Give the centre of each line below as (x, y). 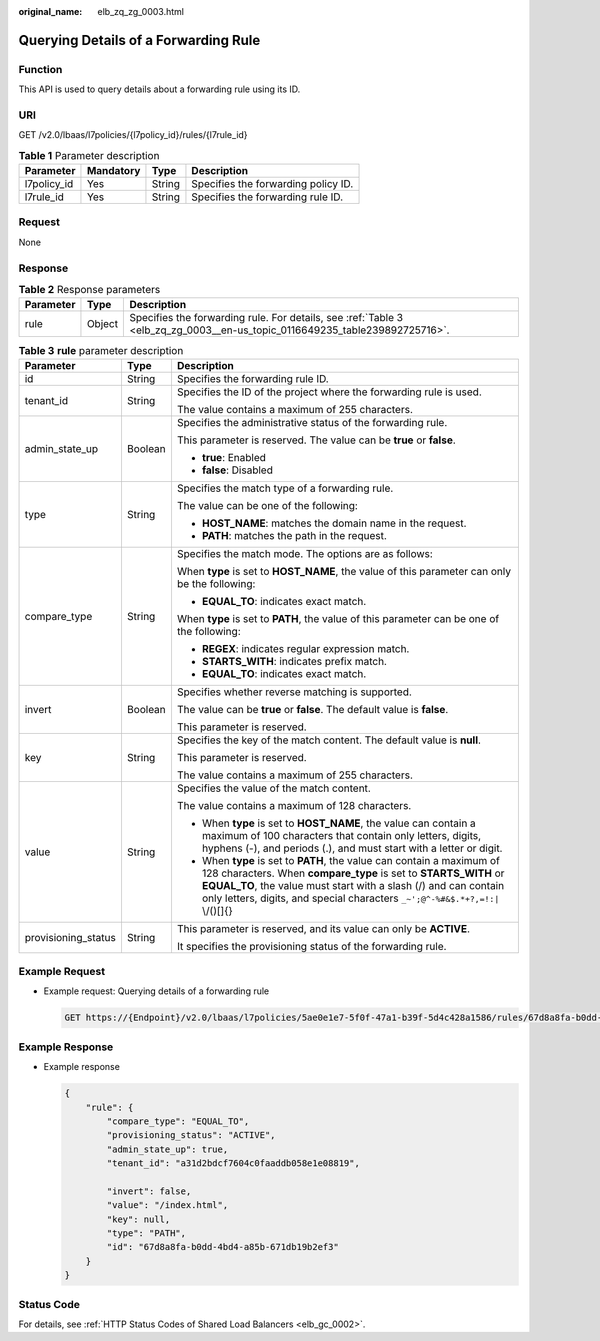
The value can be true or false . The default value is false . (312, 709)
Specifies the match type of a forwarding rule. (285, 488)
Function (40, 69)
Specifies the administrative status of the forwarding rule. (312, 422)
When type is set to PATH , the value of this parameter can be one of (338, 618)
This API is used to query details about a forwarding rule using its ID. (159, 89)
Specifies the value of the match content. (274, 788)
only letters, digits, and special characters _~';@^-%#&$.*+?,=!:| (350, 898)
